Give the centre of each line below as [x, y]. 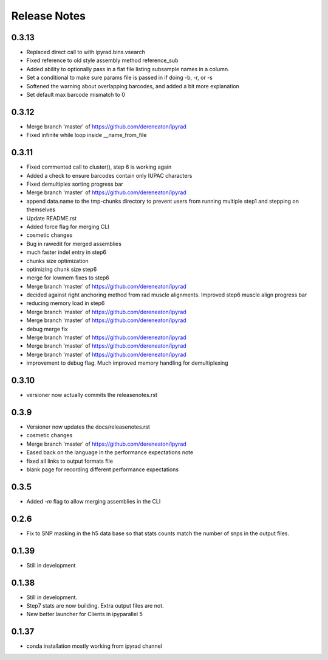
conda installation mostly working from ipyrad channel [94, 646]
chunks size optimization [58, 261]
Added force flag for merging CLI [68, 226]
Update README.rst [52, 218]
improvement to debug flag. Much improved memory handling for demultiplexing [127, 363]
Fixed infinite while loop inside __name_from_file [87, 135]
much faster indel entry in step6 [66, 252]
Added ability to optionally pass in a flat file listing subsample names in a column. [128, 69]
